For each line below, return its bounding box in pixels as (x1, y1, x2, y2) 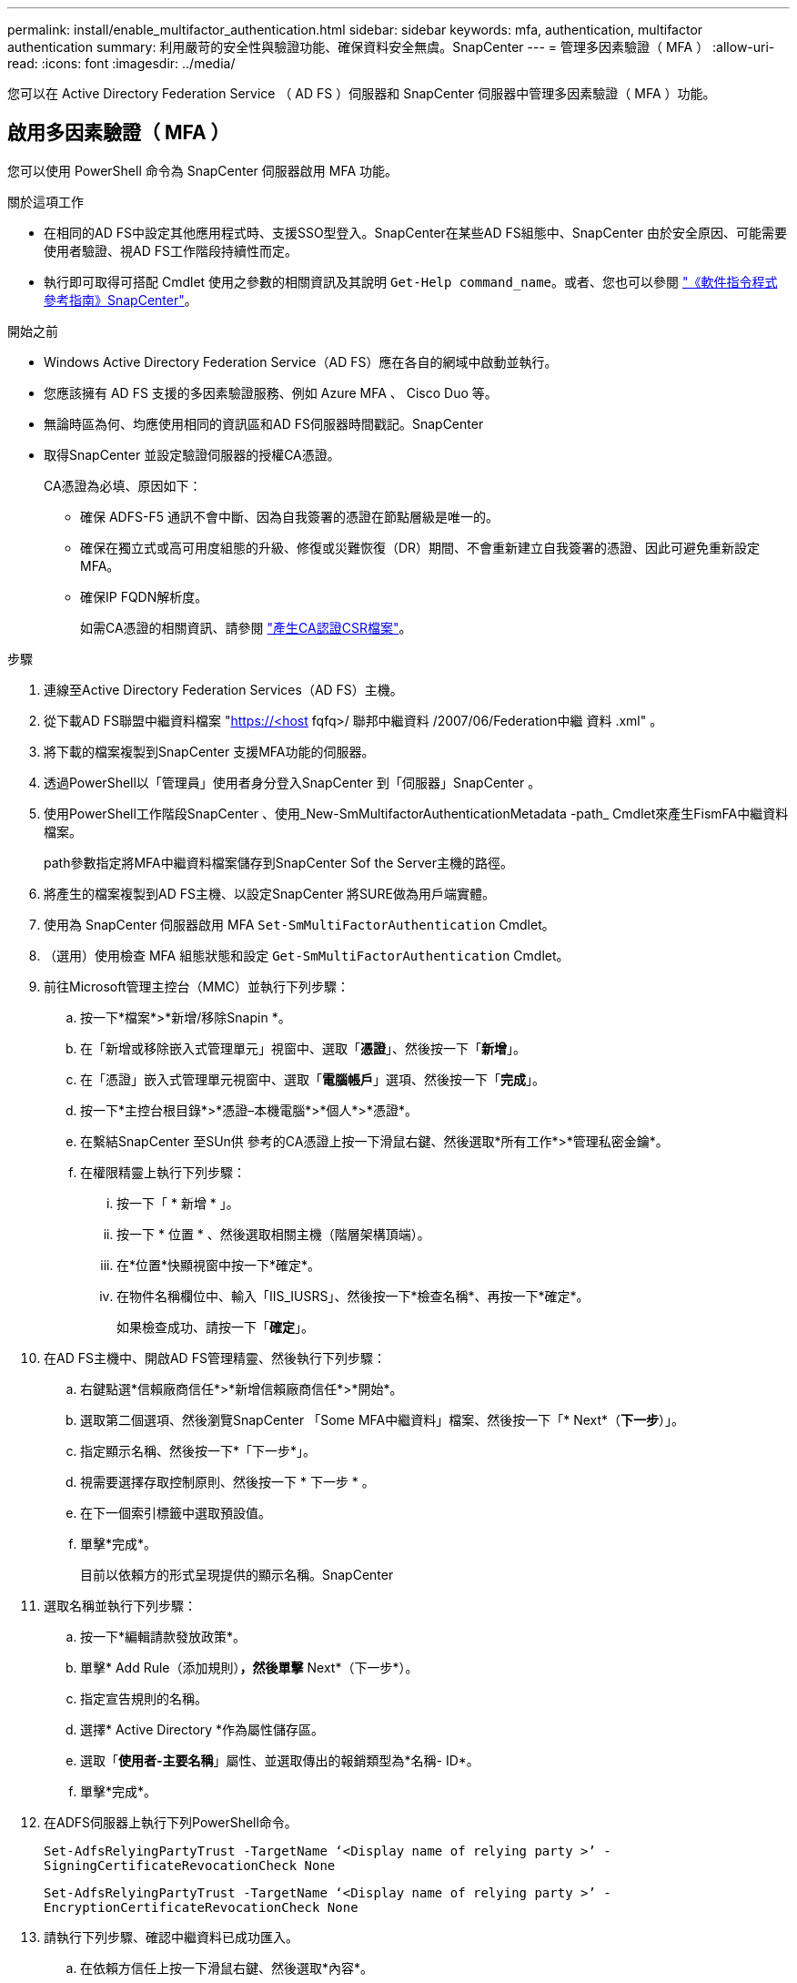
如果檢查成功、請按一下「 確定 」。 (116, 1318, 314, 1335)
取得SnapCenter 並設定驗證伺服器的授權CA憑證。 (44, 446, 340, 463)
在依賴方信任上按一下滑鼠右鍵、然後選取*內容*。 (80, 1959, 374, 1976)
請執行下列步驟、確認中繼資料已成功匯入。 (44, 1928, 298, 1945)
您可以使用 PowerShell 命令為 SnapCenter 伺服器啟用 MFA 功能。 (7, 162, 398, 178)
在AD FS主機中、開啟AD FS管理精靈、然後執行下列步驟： (44, 1349, 386, 1366)
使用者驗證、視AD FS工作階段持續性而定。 (44, 242, 298, 259)
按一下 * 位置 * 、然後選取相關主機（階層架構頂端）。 (116, 1225, 430, 1242)
